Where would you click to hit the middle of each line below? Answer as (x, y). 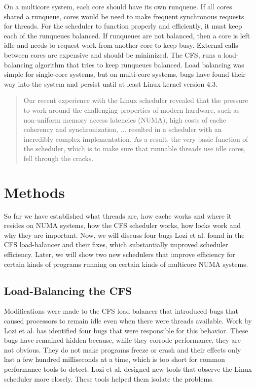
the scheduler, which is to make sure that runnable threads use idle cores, (134, 148)
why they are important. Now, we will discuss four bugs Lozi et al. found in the (124, 235)
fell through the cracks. (58, 158)
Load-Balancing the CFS (68, 290)
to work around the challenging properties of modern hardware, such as (131, 110)
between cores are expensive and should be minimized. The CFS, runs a (113, 54)
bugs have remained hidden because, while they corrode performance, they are (122, 340)
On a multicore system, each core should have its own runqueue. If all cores (118, 6)
